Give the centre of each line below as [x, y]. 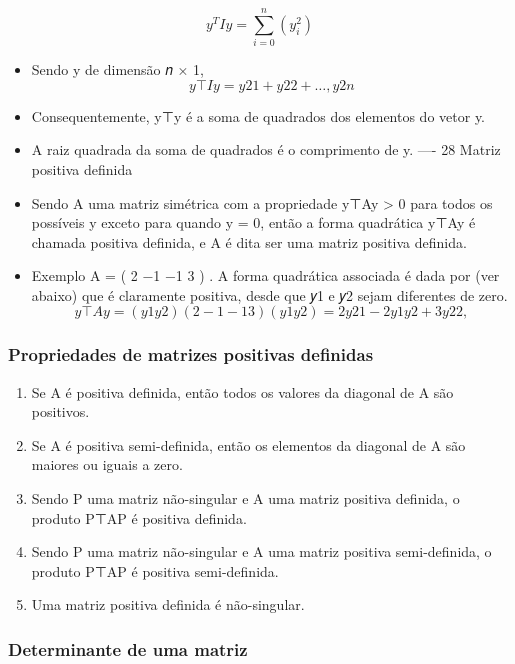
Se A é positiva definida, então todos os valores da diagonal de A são [242, 391]
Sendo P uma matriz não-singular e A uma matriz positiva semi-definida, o [261, 551]
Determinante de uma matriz [128, 648]
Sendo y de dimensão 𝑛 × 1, [117, 69]
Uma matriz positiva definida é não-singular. [168, 604]
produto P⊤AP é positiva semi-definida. [155, 570]
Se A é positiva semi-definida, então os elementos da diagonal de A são [248, 444]
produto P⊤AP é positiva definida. [139, 517]
